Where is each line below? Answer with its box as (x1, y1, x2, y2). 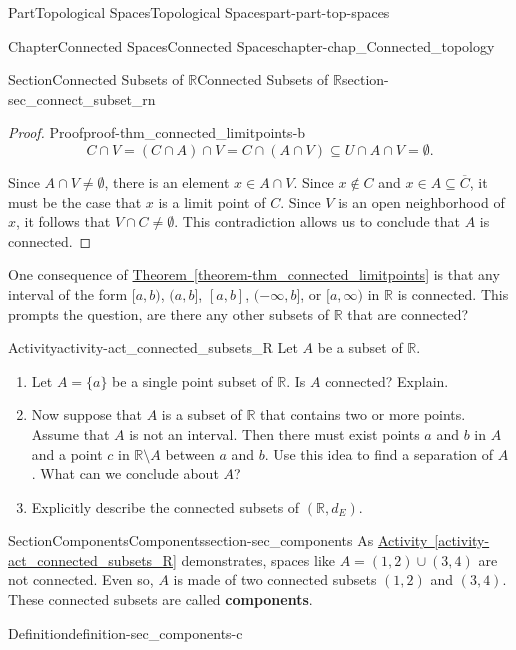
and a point (31, 443, 103, 464)
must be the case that (8, 191, 142, 212)
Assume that (31, 423, 110, 444)
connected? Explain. (325, 370, 449, 391)
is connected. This (397, 283, 509, 304)
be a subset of (317, 337, 403, 358)
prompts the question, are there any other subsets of (8, 303, 329, 324)
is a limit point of (158, 191, 266, 212)
